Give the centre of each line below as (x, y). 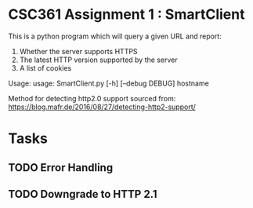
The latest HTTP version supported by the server (98, 60)
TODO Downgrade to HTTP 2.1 (83, 194)
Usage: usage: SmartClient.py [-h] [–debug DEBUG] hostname (108, 83)
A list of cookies (45, 68)
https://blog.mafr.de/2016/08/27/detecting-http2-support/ (102, 107)
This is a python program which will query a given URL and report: (115, 36)
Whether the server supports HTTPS (79, 51)
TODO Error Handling (61, 168)
